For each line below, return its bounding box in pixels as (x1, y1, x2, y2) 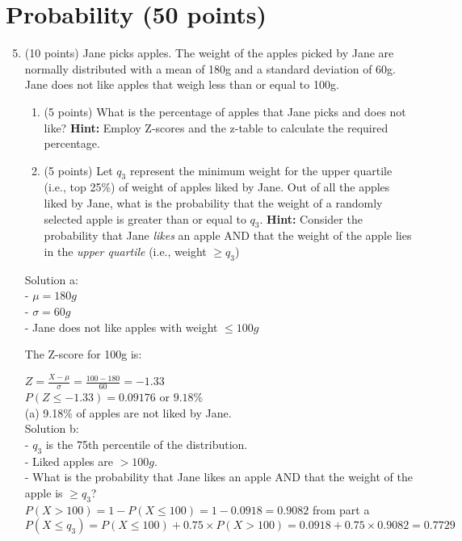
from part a (312, 501, 370, 518)
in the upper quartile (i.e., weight (44, 243, 207, 260)
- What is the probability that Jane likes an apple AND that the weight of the (24, 468, 413, 485)
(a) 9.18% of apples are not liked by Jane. (24, 404, 232, 421)
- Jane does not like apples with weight (24, 318, 218, 335)
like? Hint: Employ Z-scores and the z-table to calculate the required (44, 119, 388, 136)
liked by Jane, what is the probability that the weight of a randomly (44, 195, 383, 212)
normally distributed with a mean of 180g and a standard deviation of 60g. (24, 60, 397, 77)
